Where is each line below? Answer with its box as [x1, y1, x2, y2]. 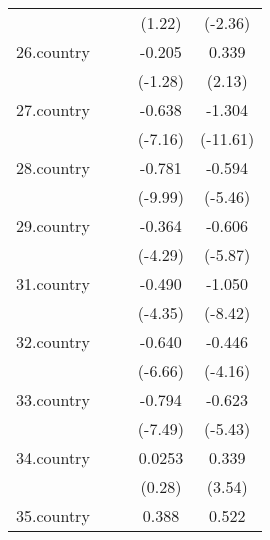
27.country [16, 98, 90, 121]
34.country [16, 446, 90, 469]
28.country [16, 156, 90, 179]
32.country [16, 330, 90, 353]
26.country [16, 40, 90, 63]
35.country [16, 504, 90, 527]
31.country [16, 272, 90, 295]
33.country [16, 388, 90, 411]
